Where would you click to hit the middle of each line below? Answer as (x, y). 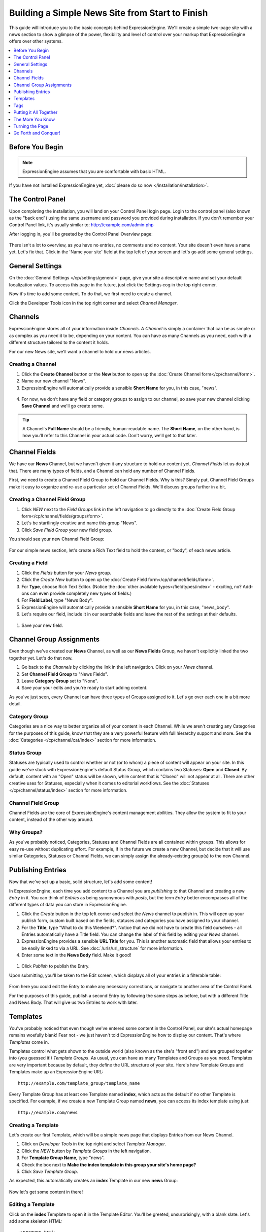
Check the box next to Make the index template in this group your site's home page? (109, 1164)
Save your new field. (42, 625)
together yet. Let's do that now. (41, 658)
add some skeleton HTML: (36, 1221)
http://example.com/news (48, 1112)
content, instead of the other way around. (51, 820)
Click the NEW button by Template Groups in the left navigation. (86, 1151)
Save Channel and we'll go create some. (63, 406)
